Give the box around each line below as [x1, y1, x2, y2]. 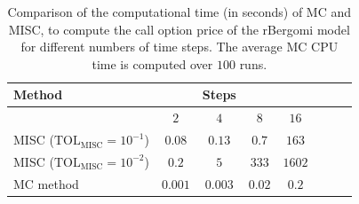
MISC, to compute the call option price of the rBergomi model [8, 20, 350, 38]
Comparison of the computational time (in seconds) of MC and [7, 3, 352, 20]
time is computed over [92, 54, 213, 73]
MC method [13, 174, 79, 192]
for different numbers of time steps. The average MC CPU [20, 37, 339, 56]
